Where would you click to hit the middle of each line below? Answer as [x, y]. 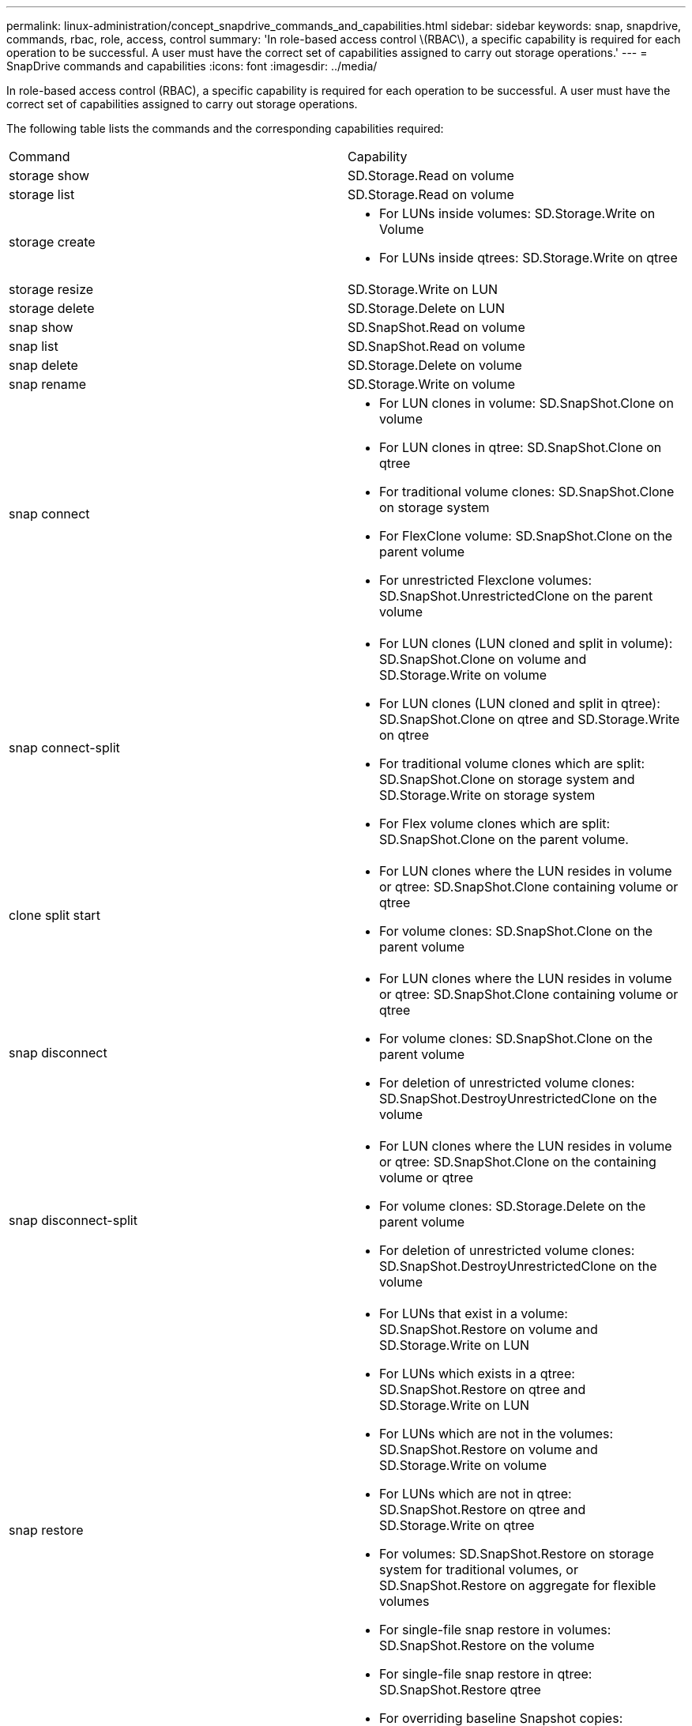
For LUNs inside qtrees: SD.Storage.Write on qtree [528, 258]
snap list [34, 346]
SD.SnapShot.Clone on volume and [483, 659]
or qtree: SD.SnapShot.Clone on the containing [518, 1162]
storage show [49, 175]
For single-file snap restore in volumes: [495, 1630]
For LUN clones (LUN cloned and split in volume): [526, 643]
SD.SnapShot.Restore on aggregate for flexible [518, 1585]
